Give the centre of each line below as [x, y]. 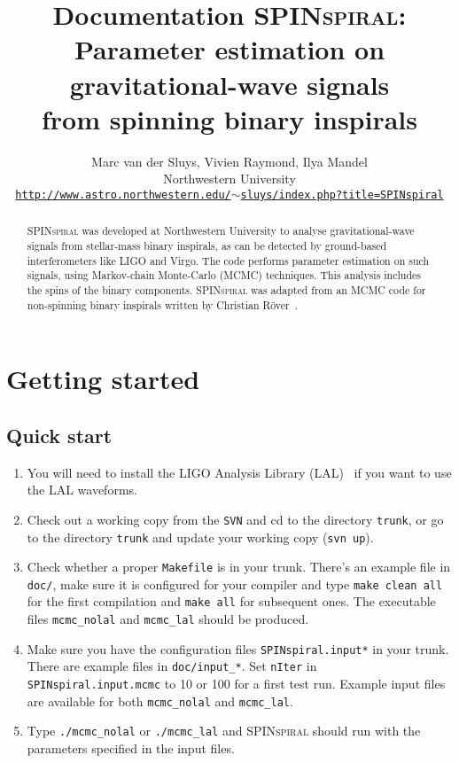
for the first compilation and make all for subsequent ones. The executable [231, 601]
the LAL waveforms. [82, 490]
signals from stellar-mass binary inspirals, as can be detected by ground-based [207, 245]
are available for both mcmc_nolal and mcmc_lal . [160, 701]
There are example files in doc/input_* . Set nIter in [172, 666]
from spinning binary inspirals [229, 118]
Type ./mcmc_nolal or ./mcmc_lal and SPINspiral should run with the [224, 731]
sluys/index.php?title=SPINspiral [342, 195]
